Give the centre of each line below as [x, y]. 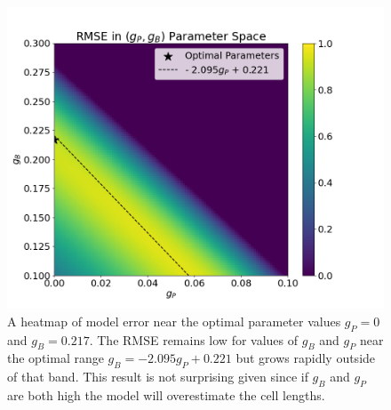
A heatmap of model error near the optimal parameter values [174, 321]
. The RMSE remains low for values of [194, 339]
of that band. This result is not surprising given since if [158, 377]
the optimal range [56, 358]
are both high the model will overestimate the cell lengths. [166, 394]
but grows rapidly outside [306, 358]
